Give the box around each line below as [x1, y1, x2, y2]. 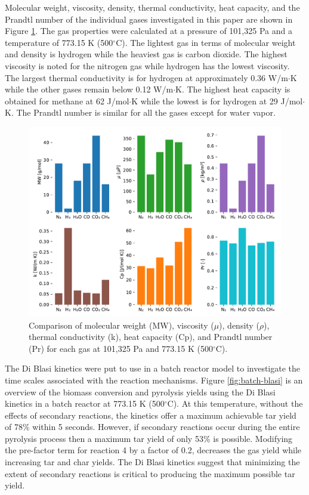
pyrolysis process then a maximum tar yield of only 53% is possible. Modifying [5, 432, 293, 444]
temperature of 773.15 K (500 [5, 36, 113, 48]
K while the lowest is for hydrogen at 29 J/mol [131, 94, 303, 107]
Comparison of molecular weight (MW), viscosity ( [29, 318, 214, 331]
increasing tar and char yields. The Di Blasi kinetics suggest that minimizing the [5, 456, 300, 468]
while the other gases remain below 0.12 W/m [5, 83, 174, 95]
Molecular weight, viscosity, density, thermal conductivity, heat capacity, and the [5, 1, 300, 13]
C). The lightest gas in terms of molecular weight [116, 36, 296, 48]
